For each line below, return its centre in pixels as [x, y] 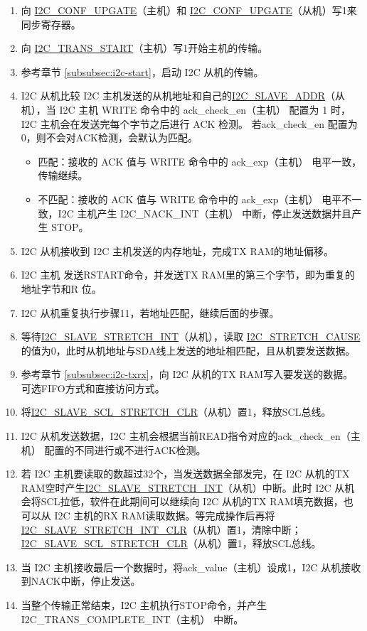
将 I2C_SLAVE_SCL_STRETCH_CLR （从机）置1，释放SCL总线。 [176, 412]
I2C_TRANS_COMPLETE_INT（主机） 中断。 [132, 619]
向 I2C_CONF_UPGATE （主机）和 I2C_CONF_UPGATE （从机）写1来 [189, 10]
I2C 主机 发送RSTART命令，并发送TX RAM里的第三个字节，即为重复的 [188, 275]
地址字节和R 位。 [61, 288]
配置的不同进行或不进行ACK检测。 [125, 449]
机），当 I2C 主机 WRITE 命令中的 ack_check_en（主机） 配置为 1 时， [186, 109]
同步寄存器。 [51, 24]
